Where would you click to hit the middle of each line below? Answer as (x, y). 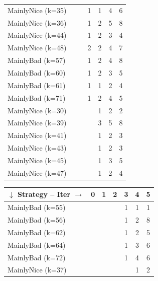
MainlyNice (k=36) (37, 22)
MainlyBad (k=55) (37, 207)
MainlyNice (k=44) (37, 35)
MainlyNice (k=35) (37, 10)
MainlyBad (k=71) (37, 97)
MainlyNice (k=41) (37, 135)
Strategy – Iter (44, 194)
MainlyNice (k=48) (37, 48)
